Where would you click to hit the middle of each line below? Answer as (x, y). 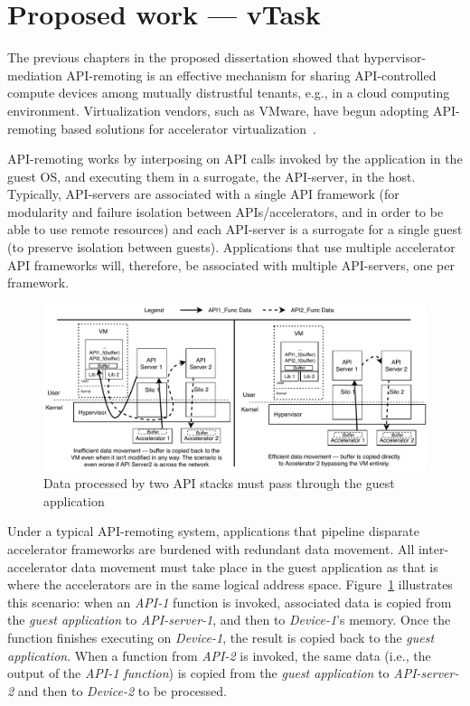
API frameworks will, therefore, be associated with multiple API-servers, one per (231, 264)
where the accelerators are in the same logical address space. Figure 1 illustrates (230, 584)
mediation (35, 75)
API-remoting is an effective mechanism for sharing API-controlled (251, 75)
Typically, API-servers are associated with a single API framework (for (203, 194)
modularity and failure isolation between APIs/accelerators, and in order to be (226, 211)
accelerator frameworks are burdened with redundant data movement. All (211, 549)
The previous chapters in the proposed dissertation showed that (183, 57)
